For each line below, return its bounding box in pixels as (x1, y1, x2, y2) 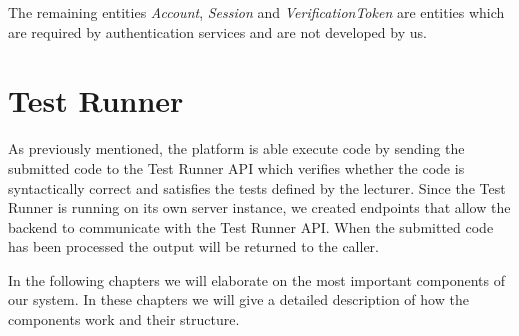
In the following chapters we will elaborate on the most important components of (8, 269, 505, 290)
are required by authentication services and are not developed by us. (8, 21, 427, 42)
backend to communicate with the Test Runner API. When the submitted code (8, 216, 494, 237)
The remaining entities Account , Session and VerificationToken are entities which (8, 2, 505, 22)
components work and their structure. (8, 309, 240, 330)
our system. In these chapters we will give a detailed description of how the (8, 289, 469, 310)
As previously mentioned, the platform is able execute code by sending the (8, 138, 465, 159)
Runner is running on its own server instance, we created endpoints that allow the (8, 197, 511, 218)
